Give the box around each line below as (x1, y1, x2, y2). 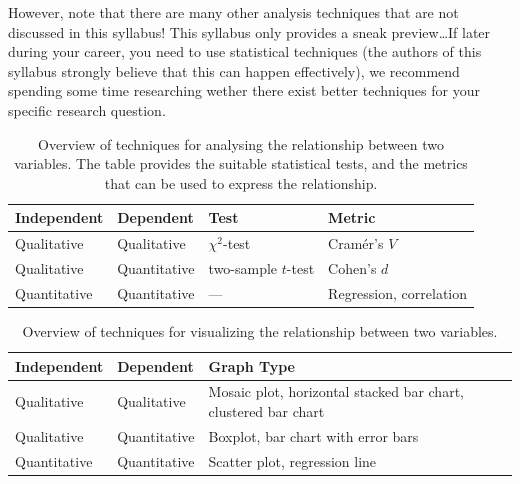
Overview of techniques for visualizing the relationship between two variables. (22, 320, 498, 341)
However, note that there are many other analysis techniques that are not (8, 2, 459, 22)
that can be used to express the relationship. (104, 172, 378, 193)
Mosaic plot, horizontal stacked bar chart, (208, 381, 464, 402)
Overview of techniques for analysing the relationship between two (38, 133, 444, 154)
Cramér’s (328, 233, 384, 254)
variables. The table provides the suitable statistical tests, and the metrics (14, 153, 468, 174)
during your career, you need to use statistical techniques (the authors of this (8, 41, 482, 62)
